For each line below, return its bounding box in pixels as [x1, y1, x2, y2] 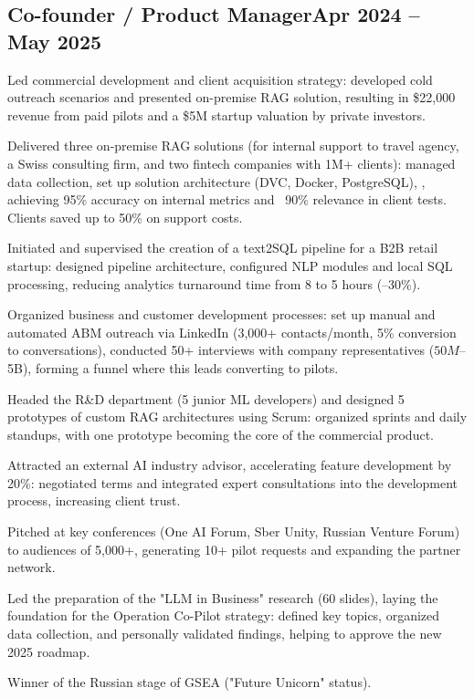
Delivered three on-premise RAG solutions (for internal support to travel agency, [7, 136, 459, 155]
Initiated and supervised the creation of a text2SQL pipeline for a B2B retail [7, 238, 438, 257]
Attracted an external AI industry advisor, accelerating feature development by [7, 455, 452, 474]
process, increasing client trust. [7, 491, 181, 510]
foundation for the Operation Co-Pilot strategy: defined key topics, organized [7, 606, 440, 625]
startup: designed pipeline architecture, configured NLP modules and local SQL [7, 255, 453, 275]
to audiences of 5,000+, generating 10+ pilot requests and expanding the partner [7, 539, 461, 558]
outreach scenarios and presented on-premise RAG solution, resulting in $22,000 [7, 88, 456, 107]
